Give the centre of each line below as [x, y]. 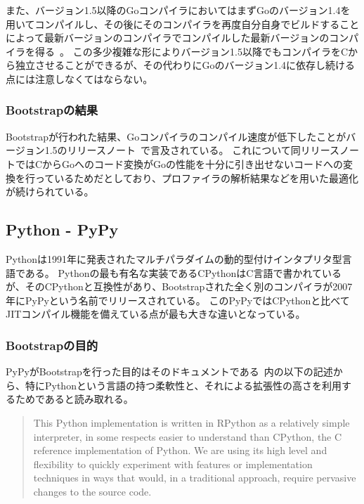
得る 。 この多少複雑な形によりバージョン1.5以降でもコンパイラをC [191, 51]
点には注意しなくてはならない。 [79, 78]
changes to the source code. [92, 491]
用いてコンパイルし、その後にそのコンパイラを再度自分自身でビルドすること [183, 24]
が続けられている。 [50, 192]
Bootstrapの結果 [52, 110]
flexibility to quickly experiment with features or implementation [173, 464]
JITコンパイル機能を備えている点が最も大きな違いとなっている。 [156, 314]
